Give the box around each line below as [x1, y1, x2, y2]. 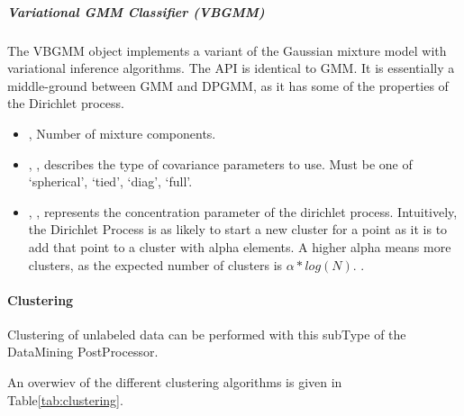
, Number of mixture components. [28, 123, 216, 142]
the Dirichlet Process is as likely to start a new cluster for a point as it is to [28, 220, 448, 239]
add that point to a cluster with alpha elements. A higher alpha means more [28, 237, 451, 256]
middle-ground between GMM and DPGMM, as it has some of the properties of [7, 76, 449, 95]
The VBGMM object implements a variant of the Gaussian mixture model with [7, 41, 447, 59]
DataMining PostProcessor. [7, 342, 159, 361]
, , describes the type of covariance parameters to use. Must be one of [28, 154, 413, 173]
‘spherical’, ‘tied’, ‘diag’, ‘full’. [28, 172, 193, 191]
